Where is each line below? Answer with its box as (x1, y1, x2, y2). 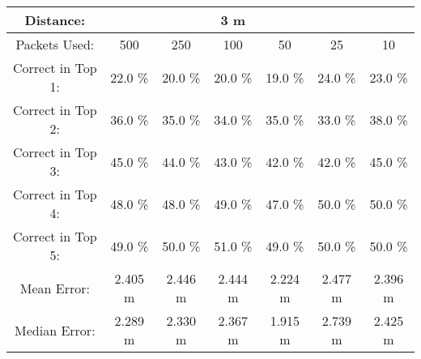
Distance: (24, 11, 86, 29)
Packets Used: (15, 35, 95, 53)
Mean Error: (19, 278, 90, 297)
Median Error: (15, 320, 96, 340)
